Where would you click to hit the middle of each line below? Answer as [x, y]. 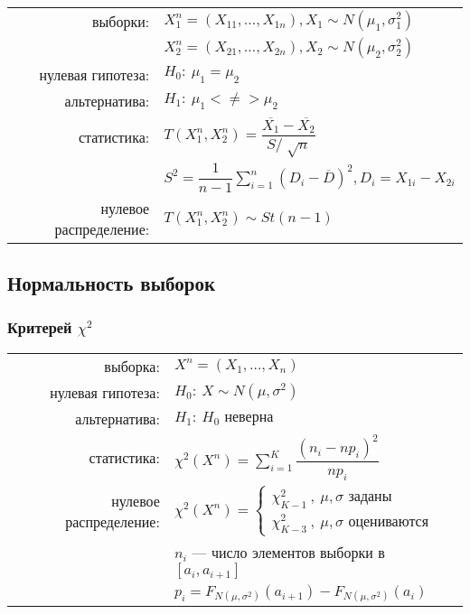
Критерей [40, 327]
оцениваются [389, 522]
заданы [370, 497]
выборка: [132, 366]
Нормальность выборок [112, 283]
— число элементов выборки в [288, 552]
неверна [249, 417]
